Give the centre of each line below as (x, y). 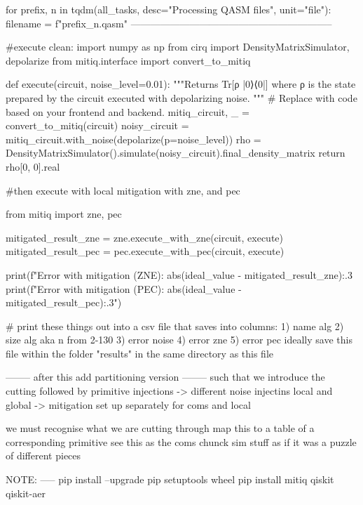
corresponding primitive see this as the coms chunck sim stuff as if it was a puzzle (181, 441)
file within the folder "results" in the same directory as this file (140, 353)
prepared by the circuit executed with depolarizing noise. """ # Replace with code (181, 97)
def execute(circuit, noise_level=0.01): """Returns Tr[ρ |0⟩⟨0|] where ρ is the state (181, 84)
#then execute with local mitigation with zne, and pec (123, 190)
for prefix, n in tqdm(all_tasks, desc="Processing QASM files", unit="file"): (169, 9)
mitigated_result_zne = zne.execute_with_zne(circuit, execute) (145, 237)
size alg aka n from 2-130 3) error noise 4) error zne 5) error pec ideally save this (179, 340)
